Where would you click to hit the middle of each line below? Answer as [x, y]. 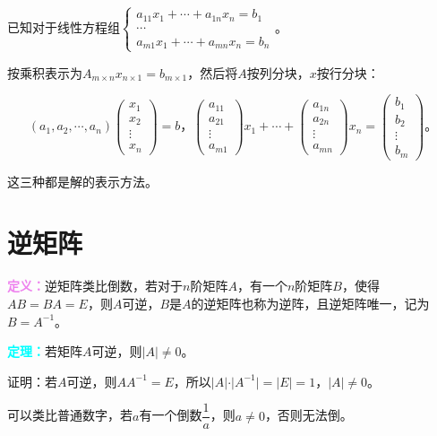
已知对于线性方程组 [64, 26]
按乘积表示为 [45, 72]
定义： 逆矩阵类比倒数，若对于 [95, 286]
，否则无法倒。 [308, 415]
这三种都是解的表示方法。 [82, 181]
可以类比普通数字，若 [70, 415]
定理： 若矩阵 [45, 351]
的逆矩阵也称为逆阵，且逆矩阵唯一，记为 [310, 303]
